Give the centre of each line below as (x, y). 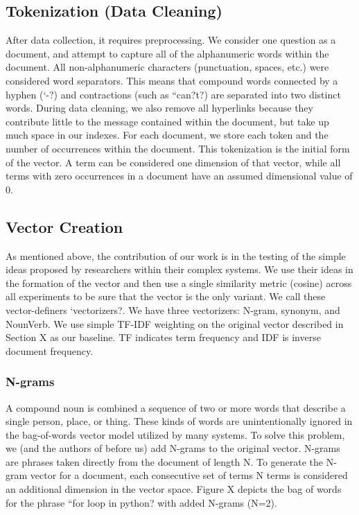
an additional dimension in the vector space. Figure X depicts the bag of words (174, 489)
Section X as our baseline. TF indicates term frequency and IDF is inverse (163, 337)
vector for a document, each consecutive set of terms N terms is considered (189, 475)
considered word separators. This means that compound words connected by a (172, 80)
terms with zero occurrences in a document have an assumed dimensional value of (179, 176)
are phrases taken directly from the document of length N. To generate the (165, 461)
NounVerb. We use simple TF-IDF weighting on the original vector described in (175, 323)
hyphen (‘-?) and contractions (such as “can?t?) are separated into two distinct (173, 94)
